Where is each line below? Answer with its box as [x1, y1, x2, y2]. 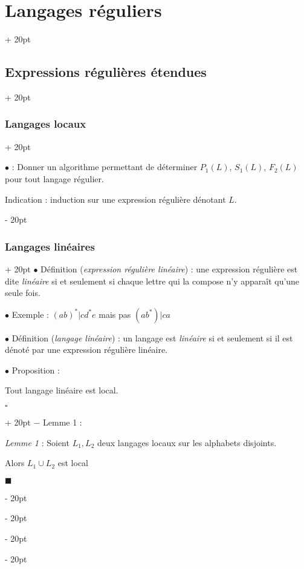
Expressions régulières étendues [5, 62, 207, 81]
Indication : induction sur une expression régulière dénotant [5, 192, 226, 205]
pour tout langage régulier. [5, 172, 104, 185]
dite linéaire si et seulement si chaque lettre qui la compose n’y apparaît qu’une [5, 274, 300, 287]
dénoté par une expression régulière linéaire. [5, 343, 168, 356]
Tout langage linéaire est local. [5, 384, 118, 396]
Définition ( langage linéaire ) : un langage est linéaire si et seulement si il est [11, 331, 293, 344]
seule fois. [5, 286, 40, 299]
